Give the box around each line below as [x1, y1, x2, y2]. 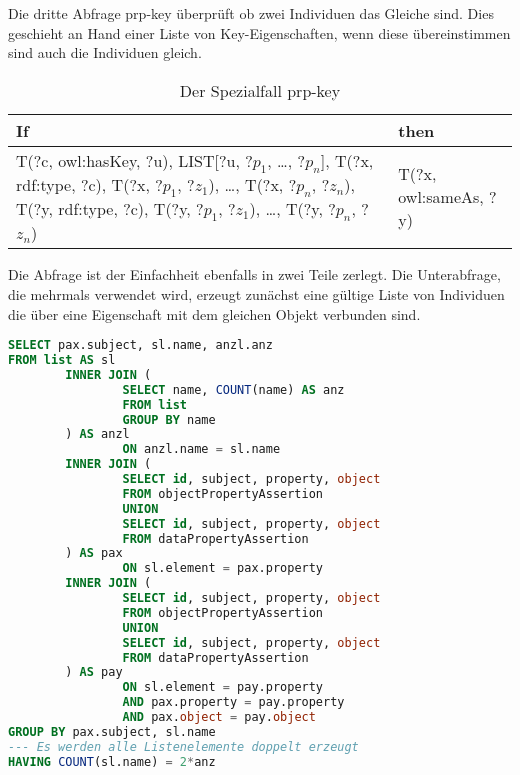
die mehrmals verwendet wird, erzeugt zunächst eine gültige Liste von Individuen [8, 283, 505, 304]
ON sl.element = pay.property [122, 680, 324, 695]
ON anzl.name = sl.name [122, 442, 281, 457]
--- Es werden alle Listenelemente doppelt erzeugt [8, 739, 359, 754]
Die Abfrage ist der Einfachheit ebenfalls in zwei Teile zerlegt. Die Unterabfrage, [8, 264, 501, 285]
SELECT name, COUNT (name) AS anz [122, 382, 345, 397]
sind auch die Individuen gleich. [8, 42, 202, 63]
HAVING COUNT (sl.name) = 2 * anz [8, 754, 216, 769]
